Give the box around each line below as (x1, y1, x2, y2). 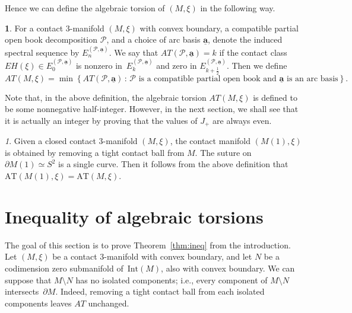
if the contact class (219, 46, 287, 58)
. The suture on (195, 146, 252, 158)
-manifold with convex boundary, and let (104, 250, 252, 263)
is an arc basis (287, 74, 338, 83)
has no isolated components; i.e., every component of (75, 273, 268, 286)
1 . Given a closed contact (5, 135, 96, 147)
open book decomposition (5, 33, 98, 46)
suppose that (5, 273, 52, 286)
